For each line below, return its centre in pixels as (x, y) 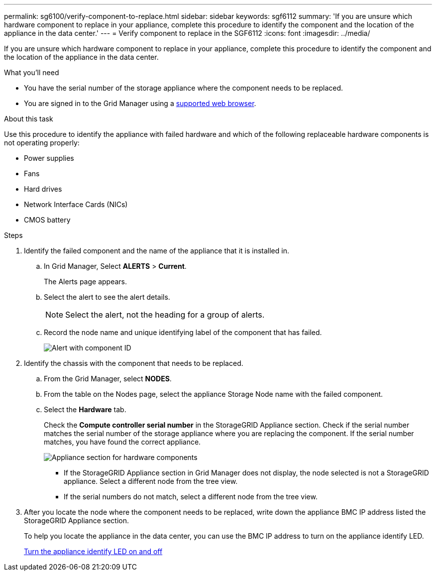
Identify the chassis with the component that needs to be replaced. (134, 363)
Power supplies (49, 158)
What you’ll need (32, 72)
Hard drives (43, 189)
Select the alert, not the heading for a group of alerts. (165, 315)
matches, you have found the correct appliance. (122, 442)
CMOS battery (47, 220)
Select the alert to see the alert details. (107, 297)
